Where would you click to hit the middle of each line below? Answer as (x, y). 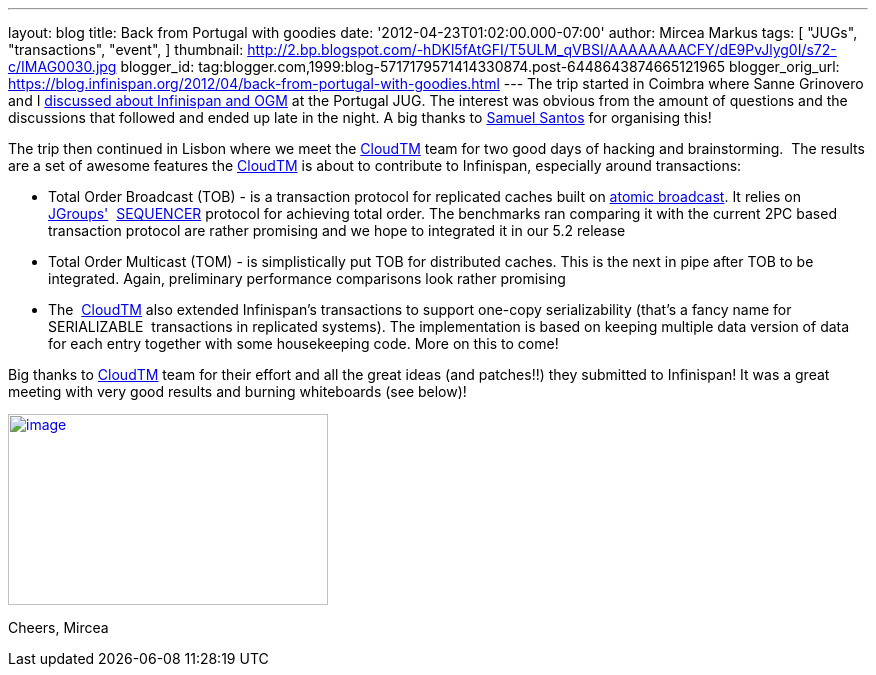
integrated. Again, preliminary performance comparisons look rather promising (307, 278)
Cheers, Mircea (58, 627)
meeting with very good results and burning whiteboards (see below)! (237, 391)
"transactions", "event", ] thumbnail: (126, 49)
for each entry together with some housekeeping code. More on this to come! (303, 343)
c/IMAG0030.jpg (62, 66)
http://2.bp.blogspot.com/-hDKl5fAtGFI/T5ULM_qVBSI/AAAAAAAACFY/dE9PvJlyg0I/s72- (542, 49)
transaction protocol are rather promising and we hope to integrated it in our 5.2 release (337, 230)
